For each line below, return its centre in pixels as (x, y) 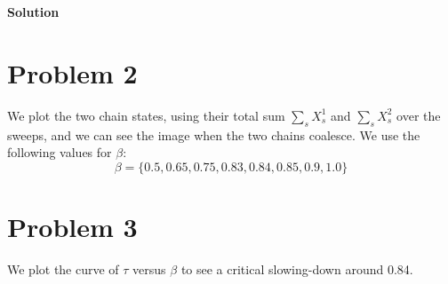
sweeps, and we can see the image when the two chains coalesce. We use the (214, 134)
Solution (33, 12)
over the (419, 115)
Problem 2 (72, 72)
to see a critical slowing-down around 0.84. (297, 268)
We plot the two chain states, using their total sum (146, 115)
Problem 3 (72, 226)
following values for (60, 152)
